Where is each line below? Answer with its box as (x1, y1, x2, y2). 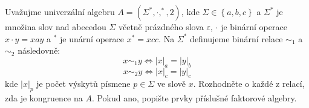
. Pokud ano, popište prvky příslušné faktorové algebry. (91, 92, 297, 104)
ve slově (157, 77, 186, 90)
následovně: (18, 44, 60, 57)
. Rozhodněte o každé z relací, (193, 77, 305, 90)
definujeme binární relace (190, 32, 283, 45)
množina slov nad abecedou (5, 21, 106, 33)
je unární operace (60, 32, 124, 45)
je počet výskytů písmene (36, 77, 131, 90)
